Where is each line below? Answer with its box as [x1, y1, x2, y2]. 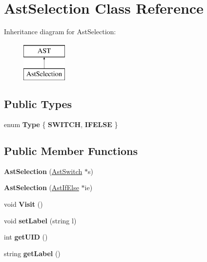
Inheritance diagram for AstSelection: [4, 26, 116, 37]
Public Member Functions [4, 143, 138, 158]
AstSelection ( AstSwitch [4, 166, 83, 176]
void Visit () [4, 199, 43, 209]
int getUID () [4, 232, 48, 242]
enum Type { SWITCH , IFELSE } [4, 119, 118, 130]
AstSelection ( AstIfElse [4, 182, 79, 193]
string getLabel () [4, 248, 61, 258]
